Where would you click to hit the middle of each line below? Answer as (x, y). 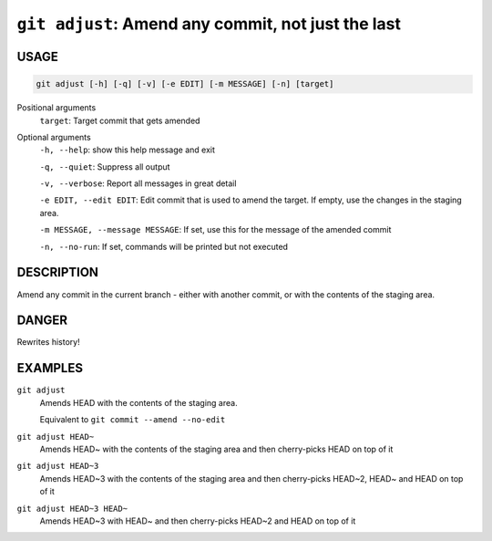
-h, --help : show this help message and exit (128, 150)
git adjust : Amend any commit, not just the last (209, 24)
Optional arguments (54, 137)
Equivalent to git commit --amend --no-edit (133, 420)
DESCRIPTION (58, 272)
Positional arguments (56, 108)
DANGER (42, 321)
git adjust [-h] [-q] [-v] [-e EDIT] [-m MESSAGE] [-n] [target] (185, 84)
